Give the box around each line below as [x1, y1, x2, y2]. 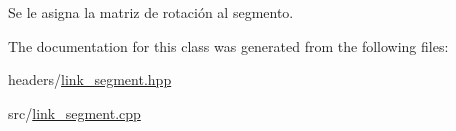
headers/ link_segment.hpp [8, 69, 172, 90]
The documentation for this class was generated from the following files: [8, 35, 449, 56]
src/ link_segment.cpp [8, 102, 141, 123]
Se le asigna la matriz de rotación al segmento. [8, 2, 294, 22]
